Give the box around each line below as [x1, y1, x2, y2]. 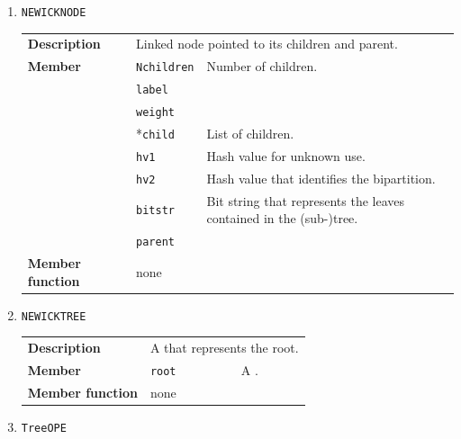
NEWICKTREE [21, 309, 86, 323]
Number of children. [206, 57, 318, 76]
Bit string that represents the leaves [206, 191, 405, 210]
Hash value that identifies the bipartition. [206, 168, 436, 187]
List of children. [206, 124, 294, 142]
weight [136, 106, 175, 120]
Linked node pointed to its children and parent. [136, 34, 398, 53]
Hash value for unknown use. [206, 146, 366, 165]
